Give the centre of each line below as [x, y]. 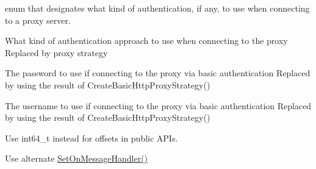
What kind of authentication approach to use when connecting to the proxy [146, 41]
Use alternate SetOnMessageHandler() [77, 158]
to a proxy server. [38, 20]
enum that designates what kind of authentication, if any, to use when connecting [157, 8]
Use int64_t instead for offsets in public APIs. [92, 138]
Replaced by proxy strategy [56, 52]
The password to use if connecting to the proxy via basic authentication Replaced [158, 73]
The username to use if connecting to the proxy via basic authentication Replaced [158, 105]
